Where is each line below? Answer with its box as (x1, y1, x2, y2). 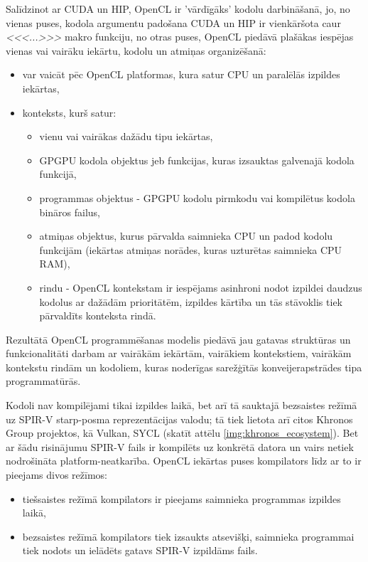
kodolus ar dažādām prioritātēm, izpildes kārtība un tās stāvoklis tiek (39, 294, 342, 309)
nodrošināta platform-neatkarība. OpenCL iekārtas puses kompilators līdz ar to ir (6, 453, 362, 468)
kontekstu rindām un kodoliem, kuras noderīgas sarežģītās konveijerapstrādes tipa (6, 359, 362, 374)
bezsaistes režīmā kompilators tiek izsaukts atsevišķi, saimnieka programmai (22, 529, 355, 544)
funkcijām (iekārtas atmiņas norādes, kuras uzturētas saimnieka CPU (39, 242, 342, 257)
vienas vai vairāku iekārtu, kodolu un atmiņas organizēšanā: (6, 43, 266, 58)
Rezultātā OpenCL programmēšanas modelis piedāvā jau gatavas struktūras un (6, 332, 351, 346)
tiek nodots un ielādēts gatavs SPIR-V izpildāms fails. (22, 543, 258, 558)
